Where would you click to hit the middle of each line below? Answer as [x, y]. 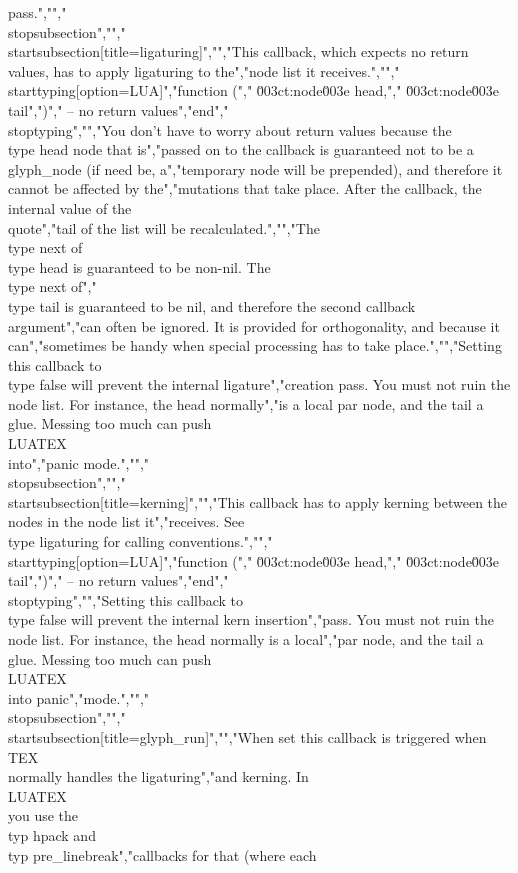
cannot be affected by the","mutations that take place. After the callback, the [245, 188]
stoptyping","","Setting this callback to [126, 599]
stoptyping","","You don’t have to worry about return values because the [230, 129]
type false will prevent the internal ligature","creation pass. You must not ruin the [259, 384]
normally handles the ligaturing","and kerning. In [158, 776]
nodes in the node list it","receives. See [126, 521]
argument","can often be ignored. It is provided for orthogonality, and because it [254, 325]
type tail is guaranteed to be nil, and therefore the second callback [212, 305]
